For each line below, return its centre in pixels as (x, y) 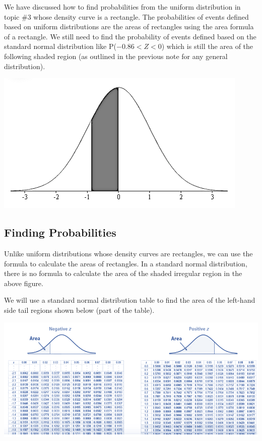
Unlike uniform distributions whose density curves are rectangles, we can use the (128, 253)
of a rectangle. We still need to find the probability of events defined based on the (130, 36)
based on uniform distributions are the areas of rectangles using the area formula (129, 26)
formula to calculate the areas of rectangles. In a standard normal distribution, (126, 263)
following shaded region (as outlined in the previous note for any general (116, 56)
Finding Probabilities (60, 232)
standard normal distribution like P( (60, 46)
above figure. (24, 283)
